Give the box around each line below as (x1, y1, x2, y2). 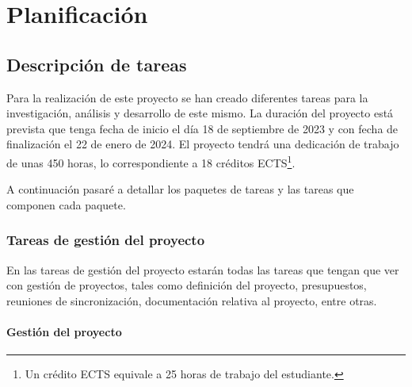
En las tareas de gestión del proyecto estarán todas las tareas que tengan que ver (6, 261, 399, 278)
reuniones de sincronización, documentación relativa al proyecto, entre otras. (6, 292, 377, 308)
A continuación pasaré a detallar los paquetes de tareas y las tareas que (6, 181, 354, 197)
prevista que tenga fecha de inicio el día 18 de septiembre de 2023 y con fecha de (6, 120, 399, 136)
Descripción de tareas (6, 52, 187, 76)
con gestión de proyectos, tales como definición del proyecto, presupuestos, (6, 277, 367, 293)
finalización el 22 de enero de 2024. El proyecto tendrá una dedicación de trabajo (6, 136, 399, 152)
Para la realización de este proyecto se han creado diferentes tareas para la (6, 89, 368, 105)
